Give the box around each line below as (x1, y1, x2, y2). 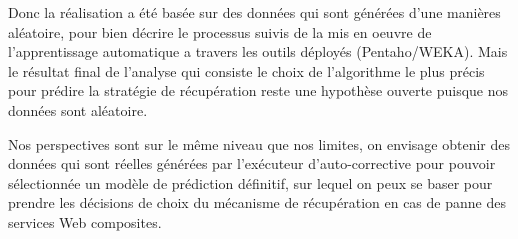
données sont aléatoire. (8, 99, 148, 120)
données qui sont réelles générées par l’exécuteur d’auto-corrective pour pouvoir (8, 153, 496, 174)
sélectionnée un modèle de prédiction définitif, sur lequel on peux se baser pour (8, 172, 493, 193)
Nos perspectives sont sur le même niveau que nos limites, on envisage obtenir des (8, 133, 511, 154)
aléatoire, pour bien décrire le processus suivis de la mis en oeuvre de (8, 21, 432, 42)
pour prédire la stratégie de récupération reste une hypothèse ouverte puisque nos (8, 80, 509, 101)
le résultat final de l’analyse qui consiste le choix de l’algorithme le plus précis (8, 60, 485, 81)
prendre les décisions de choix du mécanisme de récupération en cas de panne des (8, 192, 506, 213)
